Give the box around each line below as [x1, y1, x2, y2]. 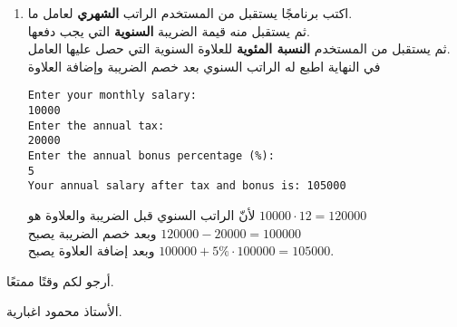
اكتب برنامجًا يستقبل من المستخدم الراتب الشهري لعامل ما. [27, 4, 353, 22]
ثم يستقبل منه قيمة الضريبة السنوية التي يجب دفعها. [27, 21, 310, 40]
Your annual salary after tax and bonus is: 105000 [27, 179, 346, 193]
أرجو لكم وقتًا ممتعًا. [6, 271, 114, 290]
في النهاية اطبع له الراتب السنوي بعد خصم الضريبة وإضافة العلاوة [27, 56, 381, 75]
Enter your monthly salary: [27, 89, 197, 102]
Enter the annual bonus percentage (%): [27, 149, 275, 162]
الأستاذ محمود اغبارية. [6, 302, 122, 321]
